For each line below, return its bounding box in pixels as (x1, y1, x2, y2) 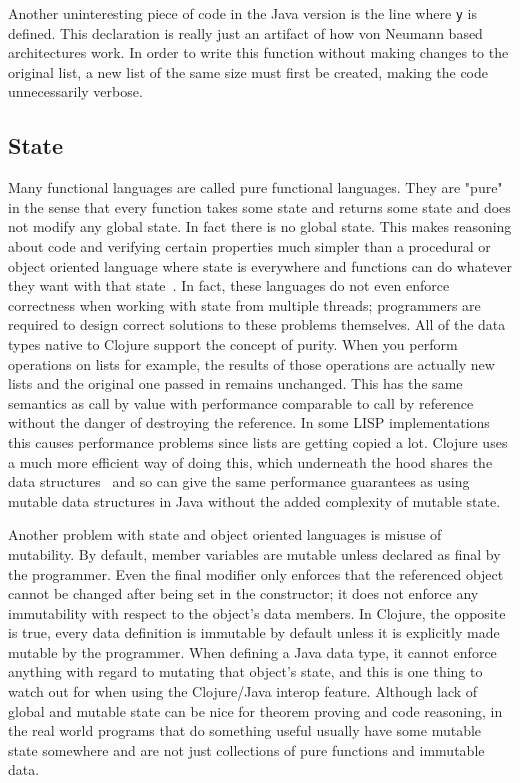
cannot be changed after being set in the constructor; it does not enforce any (8, 583, 479, 604)
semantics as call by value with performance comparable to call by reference (8, 392, 474, 413)
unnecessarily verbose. (8, 81, 143, 102)
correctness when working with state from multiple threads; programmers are (8, 294, 481, 315)
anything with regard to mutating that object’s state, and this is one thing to (8, 661, 483, 682)
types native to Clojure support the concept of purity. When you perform (8, 333, 458, 354)
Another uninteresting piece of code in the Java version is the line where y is (8, 3, 478, 23)
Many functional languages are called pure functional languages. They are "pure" (8, 177, 503, 198)
